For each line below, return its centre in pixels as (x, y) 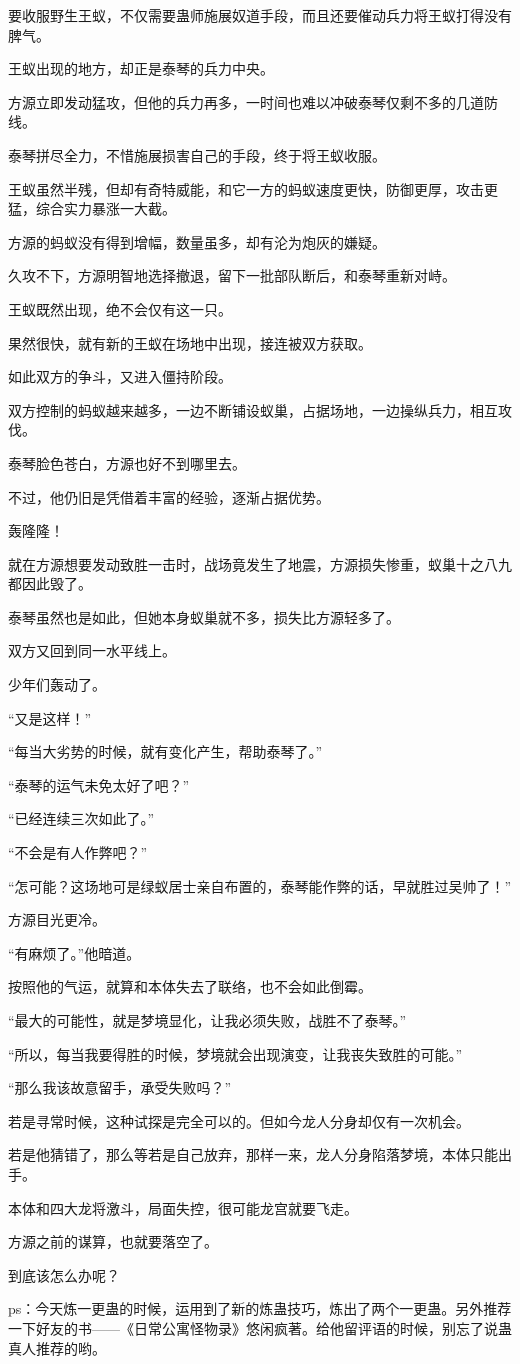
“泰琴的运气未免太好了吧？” (99, 784)
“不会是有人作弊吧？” (78, 852)
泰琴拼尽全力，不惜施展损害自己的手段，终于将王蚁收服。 (197, 154)
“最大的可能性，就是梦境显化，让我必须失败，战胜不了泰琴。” (207, 1020)
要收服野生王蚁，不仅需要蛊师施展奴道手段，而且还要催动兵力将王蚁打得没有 (260, 15)
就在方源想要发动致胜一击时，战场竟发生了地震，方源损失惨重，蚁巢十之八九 (260, 563)
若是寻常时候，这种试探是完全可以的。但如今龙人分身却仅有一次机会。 (239, 1120)
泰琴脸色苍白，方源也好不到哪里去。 (127, 462)
